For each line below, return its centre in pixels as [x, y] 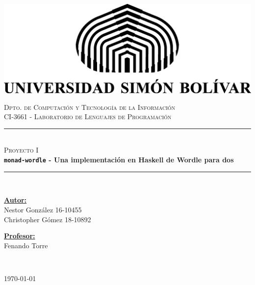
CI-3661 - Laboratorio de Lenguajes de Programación [88, 117]
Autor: [15, 200]
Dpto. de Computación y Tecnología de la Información [90, 107]
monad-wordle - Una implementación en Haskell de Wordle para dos [119, 160]
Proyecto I [21, 150]
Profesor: [20, 236]
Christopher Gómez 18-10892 [48, 219]
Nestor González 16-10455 [43, 209]
